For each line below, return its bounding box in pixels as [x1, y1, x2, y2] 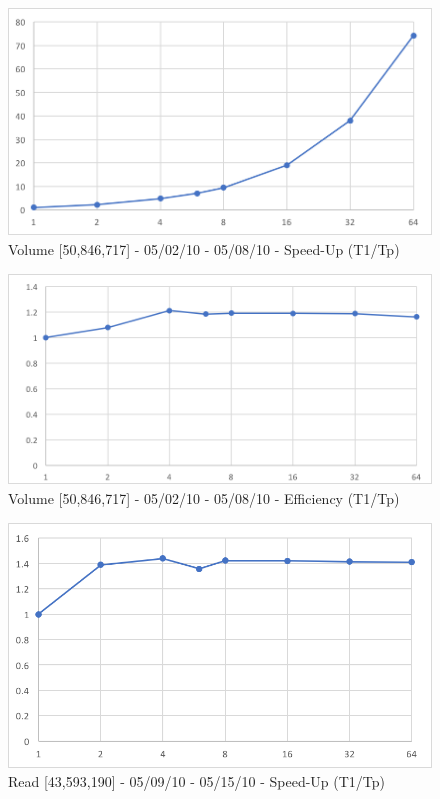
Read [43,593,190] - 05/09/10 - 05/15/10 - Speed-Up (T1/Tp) [8, 771, 386, 792]
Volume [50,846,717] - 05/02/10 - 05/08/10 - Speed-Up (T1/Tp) [8, 238, 400, 259]
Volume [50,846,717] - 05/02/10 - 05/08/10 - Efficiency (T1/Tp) [8, 487, 400, 508]
